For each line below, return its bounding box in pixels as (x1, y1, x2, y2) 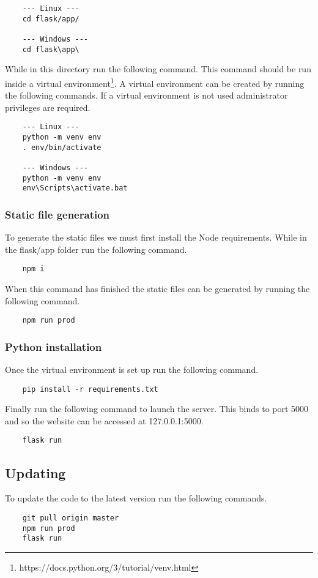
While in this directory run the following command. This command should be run (5, 62, 311, 75)
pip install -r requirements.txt (22, 385, 158, 394)
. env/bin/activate (22, 143, 102, 152)
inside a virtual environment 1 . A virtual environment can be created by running (5, 75, 305, 89)
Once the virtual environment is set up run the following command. (5, 363, 259, 376)
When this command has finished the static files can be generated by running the (5, 282, 310, 295)
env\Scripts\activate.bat (22, 184, 128, 193)
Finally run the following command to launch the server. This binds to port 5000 (5, 402, 309, 415)
